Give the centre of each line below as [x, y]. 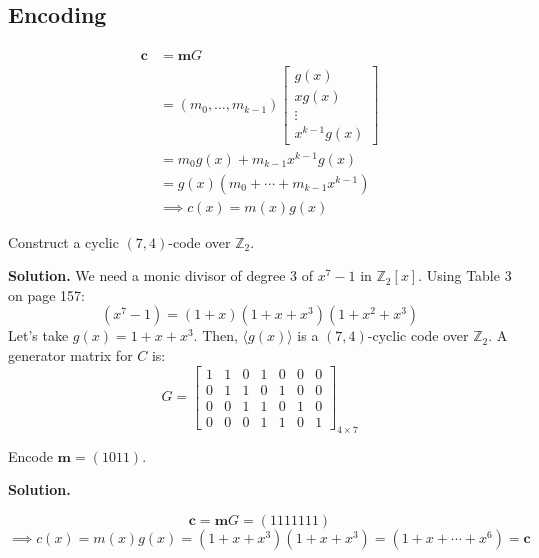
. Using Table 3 [465, 275]
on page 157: [46, 294]
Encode [30, 455]
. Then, [215, 335]
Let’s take [38, 335]
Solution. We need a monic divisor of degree [147, 275]
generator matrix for [70, 355]
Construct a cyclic [63, 241]
